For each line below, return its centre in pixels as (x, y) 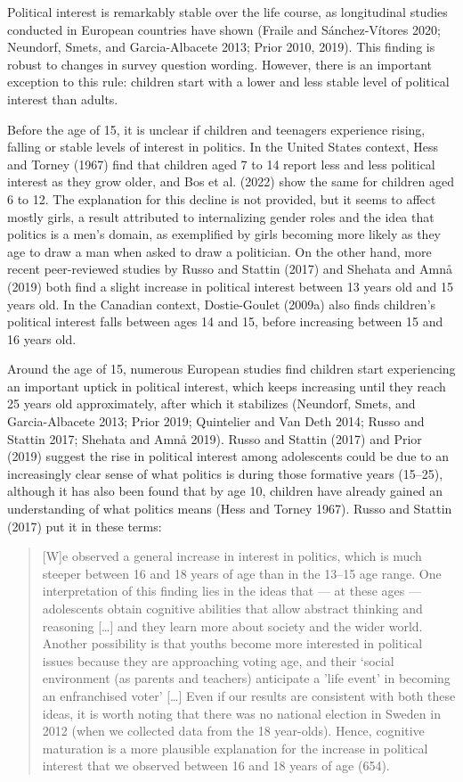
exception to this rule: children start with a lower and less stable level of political (228, 82)
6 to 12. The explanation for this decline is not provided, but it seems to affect (222, 198)
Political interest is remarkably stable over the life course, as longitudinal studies (227, 12)
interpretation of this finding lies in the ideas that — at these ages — (231, 591)
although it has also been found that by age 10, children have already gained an (225, 491)
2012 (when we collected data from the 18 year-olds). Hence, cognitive (233, 731)
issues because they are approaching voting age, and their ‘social (218, 660)
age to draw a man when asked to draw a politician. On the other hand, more (219, 251)
